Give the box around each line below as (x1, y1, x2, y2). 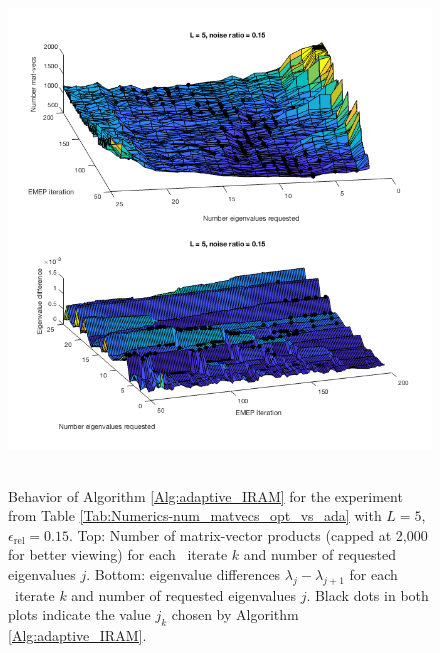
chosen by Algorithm (171, 604, 299, 625)
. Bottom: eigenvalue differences (86, 564, 281, 585)
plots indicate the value (8, 604, 151, 625)
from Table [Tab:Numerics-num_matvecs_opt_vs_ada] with (8, 505, 382, 526)
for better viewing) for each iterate (8, 544, 228, 565)
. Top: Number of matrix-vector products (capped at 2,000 (68, 524, 428, 545)
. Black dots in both (306, 584, 429, 605)
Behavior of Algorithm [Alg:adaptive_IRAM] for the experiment (8, 485, 403, 506)
